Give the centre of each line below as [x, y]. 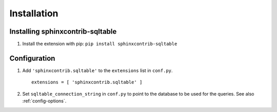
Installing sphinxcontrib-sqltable [63, 31]
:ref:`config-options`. [44, 101]
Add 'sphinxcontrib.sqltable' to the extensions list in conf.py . [97, 70]
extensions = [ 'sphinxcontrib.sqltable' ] [87, 82]
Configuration [32, 58]
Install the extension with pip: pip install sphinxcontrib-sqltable [100, 44]
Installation [34, 13]
